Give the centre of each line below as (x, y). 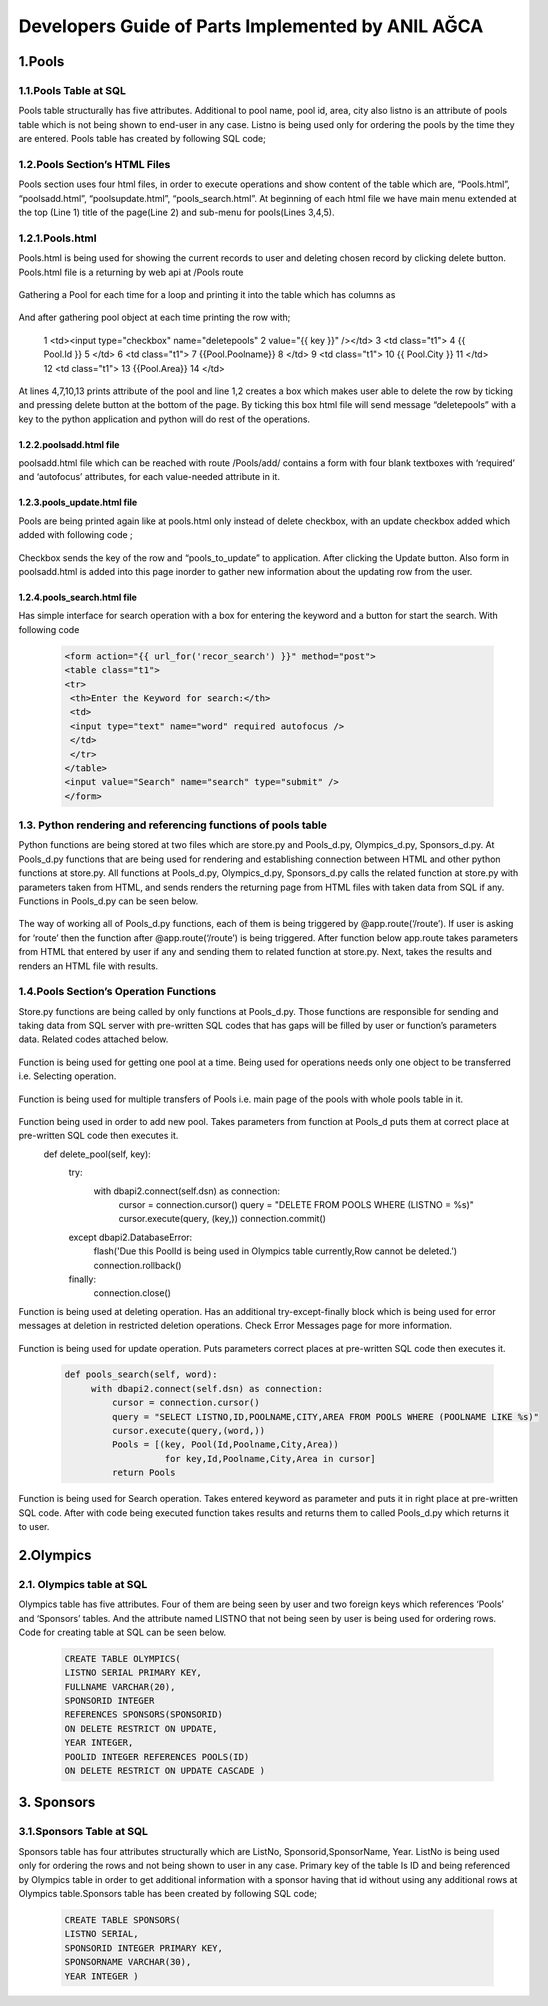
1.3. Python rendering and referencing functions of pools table (172, 825)
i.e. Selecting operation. (67, 1076)
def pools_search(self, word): (141, 1374)
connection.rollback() (137, 1265)
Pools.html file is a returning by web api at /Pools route (131, 272)
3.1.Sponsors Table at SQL (83, 1832)
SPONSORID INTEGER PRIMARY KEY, (144, 1948)
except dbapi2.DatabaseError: (130, 1237)
